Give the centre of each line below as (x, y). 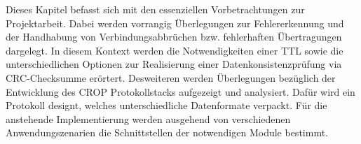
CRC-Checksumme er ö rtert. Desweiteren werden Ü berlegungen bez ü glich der (171, 77)
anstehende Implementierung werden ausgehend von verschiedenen (148, 118)
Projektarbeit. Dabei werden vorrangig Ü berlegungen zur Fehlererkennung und (175, 23)
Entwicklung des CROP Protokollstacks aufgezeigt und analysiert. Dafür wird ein (180, 91)
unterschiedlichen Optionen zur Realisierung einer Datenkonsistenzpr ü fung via (174, 64)
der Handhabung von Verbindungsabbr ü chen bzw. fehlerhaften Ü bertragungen (174, 37)
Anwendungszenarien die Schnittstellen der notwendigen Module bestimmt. (167, 132)
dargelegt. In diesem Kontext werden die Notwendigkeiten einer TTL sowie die (175, 50)
